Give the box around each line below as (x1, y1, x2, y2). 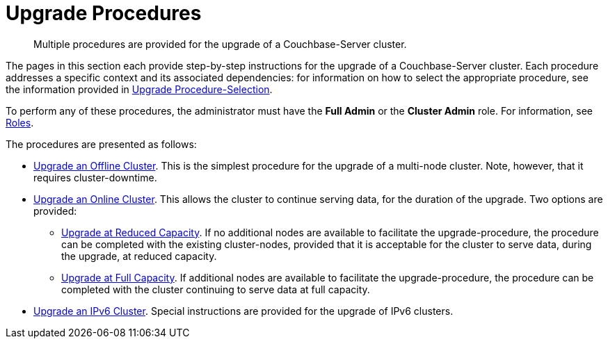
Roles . (6, 116, 34, 129)
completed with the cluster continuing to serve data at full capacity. (61, 283, 370, 295)
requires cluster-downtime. (33, 171, 157, 183)
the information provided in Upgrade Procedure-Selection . (6, 83, 273, 95)
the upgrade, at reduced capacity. (61, 249, 217, 262)
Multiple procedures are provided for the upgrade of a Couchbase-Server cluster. (33, 38, 407, 50)
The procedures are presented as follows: (6, 138, 197, 150)
